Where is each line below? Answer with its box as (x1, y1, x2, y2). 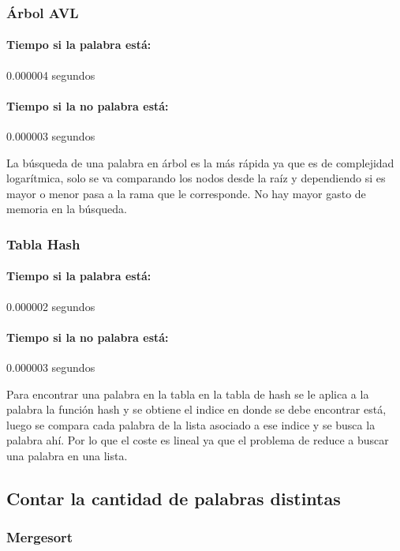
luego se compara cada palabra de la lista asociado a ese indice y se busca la (6, 416, 376, 433)
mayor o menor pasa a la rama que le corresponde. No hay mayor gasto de (6, 185, 366, 201)
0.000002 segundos (6, 298, 95, 314)
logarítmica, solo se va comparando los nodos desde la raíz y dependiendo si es (6, 170, 386, 186)
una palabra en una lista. (6, 448, 128, 463)
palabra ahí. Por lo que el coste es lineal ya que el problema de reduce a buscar (6, 432, 389, 448)
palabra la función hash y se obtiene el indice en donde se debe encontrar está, (6, 401, 387, 418)
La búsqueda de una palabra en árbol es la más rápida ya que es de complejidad (6, 154, 394, 171)
